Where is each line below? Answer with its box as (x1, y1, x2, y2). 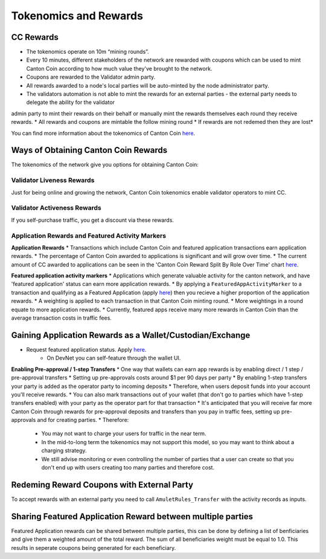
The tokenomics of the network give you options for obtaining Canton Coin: (11, 161, 199, 169)
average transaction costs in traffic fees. (11, 314, 112, 322)
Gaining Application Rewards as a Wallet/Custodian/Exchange (11, 330, 251, 340)
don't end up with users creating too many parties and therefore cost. (41, 464, 214, 471)
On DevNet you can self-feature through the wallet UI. (46, 354, 181, 362)
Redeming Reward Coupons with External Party (11, 479, 193, 490)
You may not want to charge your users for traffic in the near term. (41, 430, 206, 438)
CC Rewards (11, 32, 59, 42)
